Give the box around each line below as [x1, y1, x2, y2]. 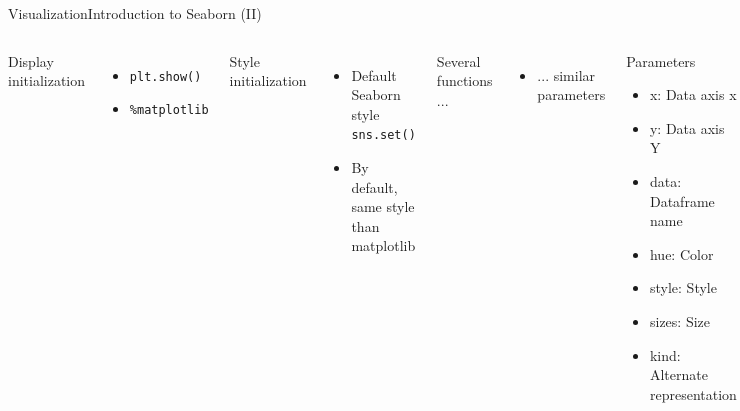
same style [351, 196, 415, 217]
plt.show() [129, 69, 202, 84]
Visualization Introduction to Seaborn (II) [8, 3, 262, 23]
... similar [537, 64, 596, 85]
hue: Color [649, 243, 714, 264]
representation [649, 383, 737, 404]
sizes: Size [649, 310, 710, 331]
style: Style [649, 277, 717, 298]
